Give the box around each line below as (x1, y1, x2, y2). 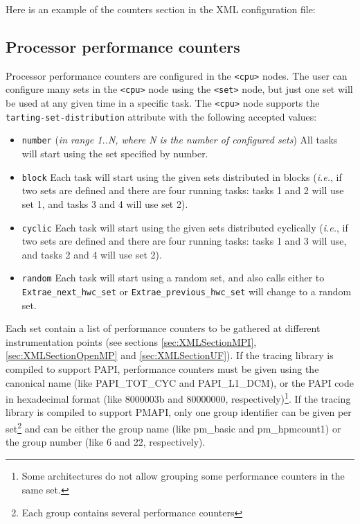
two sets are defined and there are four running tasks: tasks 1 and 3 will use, (21, 234, 347, 248)
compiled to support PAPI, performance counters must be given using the (6, 362, 319, 376)
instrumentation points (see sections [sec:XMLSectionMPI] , (6, 334, 257, 349)
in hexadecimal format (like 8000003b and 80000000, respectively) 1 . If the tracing (6, 390, 351, 405)
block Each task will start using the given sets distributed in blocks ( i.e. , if (21, 169, 342, 184)
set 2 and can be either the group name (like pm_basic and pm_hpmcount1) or (6, 419, 341, 435)
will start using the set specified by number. (21, 146, 208, 161)
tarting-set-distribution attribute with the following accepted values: (6, 109, 317, 123)
